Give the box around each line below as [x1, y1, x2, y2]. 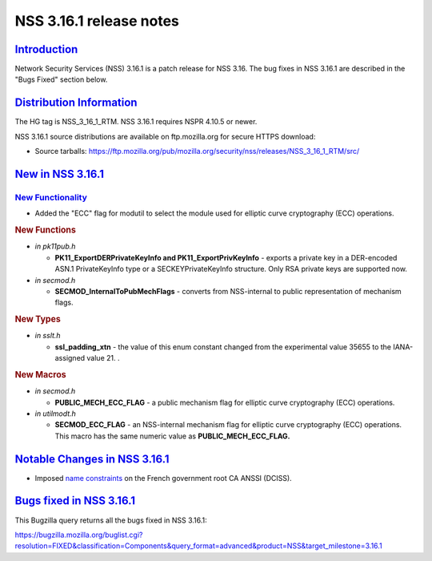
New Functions [14, 224, 76, 236]
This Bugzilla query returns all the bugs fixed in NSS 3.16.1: [14, 515, 207, 525]
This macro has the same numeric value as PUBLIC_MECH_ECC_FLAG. [54, 431, 291, 441]
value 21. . [86, 353, 120, 363]
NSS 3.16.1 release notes [14, 12, 180, 30]
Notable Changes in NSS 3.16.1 [14, 452, 170, 466]
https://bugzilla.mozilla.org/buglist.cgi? [14, 530, 143, 539]
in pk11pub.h [34, 241, 76, 252]
